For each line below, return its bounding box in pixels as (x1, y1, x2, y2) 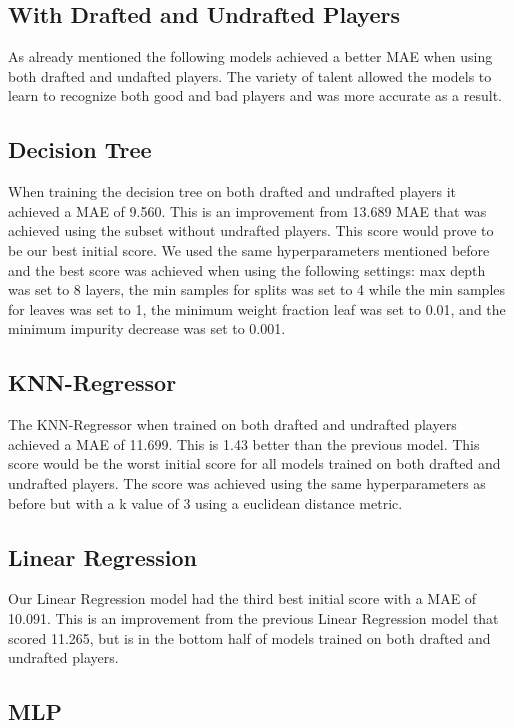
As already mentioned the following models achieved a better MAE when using (8, 46, 493, 67)
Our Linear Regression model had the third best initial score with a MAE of (8, 588, 477, 609)
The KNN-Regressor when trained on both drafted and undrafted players (8, 414, 457, 435)
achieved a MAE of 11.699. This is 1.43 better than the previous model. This (8, 433, 480, 454)
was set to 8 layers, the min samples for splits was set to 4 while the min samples (8, 279, 506, 300)
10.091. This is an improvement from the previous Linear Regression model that (8, 607, 499, 628)
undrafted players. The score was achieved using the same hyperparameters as (8, 472, 486, 493)
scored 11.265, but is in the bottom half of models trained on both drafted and (8, 627, 491, 648)
